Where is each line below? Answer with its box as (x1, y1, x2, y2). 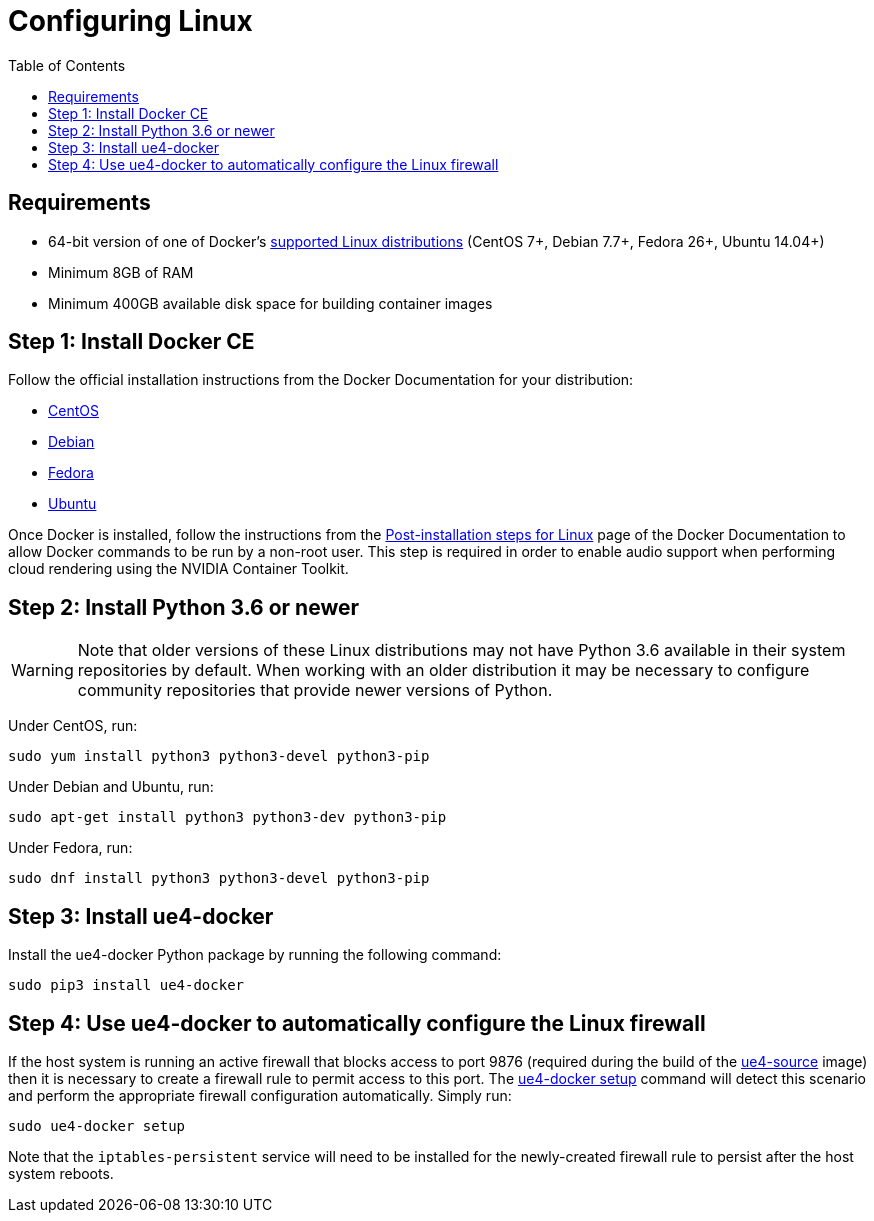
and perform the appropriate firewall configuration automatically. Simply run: (8, 1086, 512, 1104)
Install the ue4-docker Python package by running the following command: (8, 946, 502, 964)
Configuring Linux (8, 4, 253, 38)
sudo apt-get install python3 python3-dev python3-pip (8, 809, 447, 826)
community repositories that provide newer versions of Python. (77, 680, 553, 701)
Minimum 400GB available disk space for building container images (48, 294, 493, 312)
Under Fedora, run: (8, 839, 133, 857)
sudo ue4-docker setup (8, 1117, 186, 1134)
